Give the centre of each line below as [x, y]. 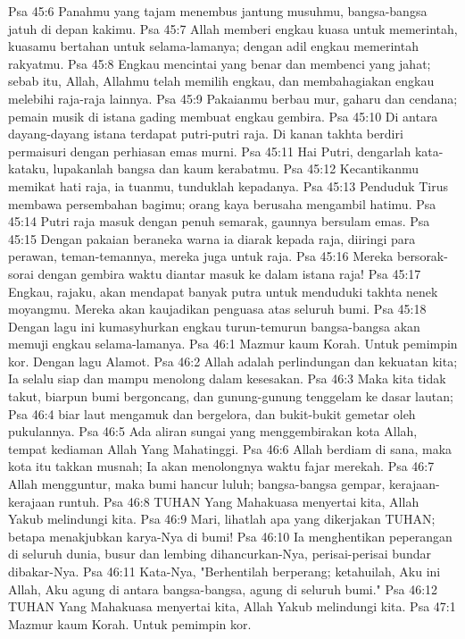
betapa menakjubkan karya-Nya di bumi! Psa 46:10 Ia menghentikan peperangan [230, 536]
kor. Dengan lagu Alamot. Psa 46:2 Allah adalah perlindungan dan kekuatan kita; [233, 361]
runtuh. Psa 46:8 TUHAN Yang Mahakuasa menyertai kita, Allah [239, 501]
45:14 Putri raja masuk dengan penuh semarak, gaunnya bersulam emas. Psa [219, 221]
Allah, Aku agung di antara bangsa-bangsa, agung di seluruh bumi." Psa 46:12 [223, 589]
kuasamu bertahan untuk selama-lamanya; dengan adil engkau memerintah [213, 46]
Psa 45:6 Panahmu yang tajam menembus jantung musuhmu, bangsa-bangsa [218, 11]
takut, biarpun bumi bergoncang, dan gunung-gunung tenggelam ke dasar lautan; [231, 396]
